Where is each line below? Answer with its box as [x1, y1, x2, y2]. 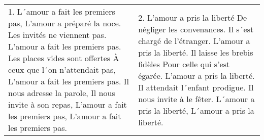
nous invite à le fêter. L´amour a [138, 92, 255, 105]
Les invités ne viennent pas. [8, 29, 107, 40]
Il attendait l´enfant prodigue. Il [138, 81, 254, 93]
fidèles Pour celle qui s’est [138, 58, 230, 70]
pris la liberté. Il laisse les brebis [138, 46, 253, 58]
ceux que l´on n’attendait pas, [8, 64, 116, 75]
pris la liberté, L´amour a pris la [138, 104, 254, 116]
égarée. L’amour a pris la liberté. [138, 69, 255, 81]
